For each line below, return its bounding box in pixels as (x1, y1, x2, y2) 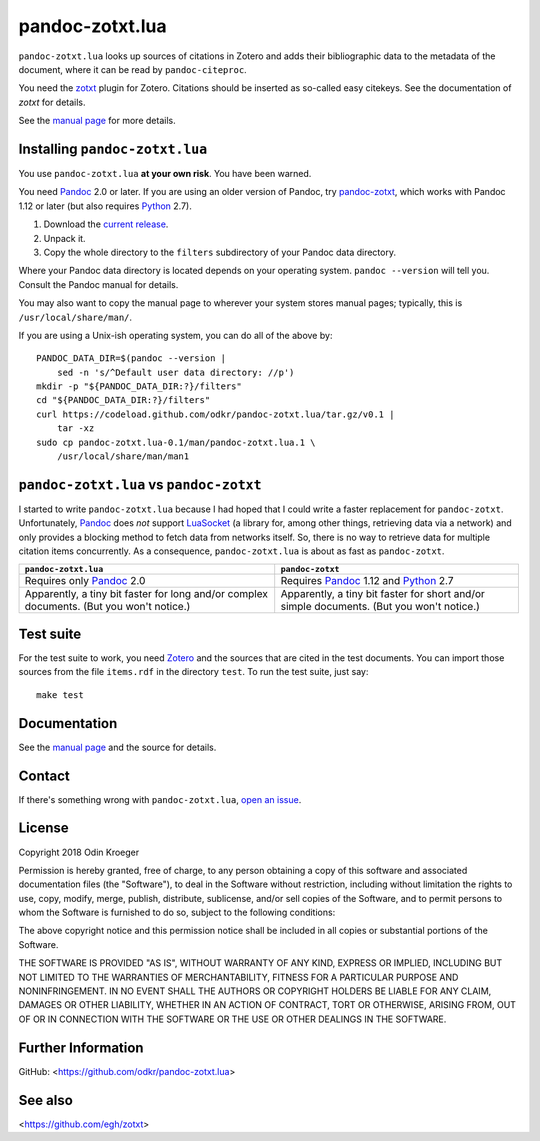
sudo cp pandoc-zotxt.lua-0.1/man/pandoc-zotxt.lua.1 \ (36, 436, 316, 448)
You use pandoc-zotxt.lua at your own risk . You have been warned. (18, 168, 312, 180)
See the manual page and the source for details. (18, 741, 217, 753)
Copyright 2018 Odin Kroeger (18, 846, 140, 858)
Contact (18, 767, 70, 784)
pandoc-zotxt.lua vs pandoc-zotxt (18, 476, 262, 493)
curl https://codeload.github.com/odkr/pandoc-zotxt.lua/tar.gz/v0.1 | (36, 408, 395, 420)
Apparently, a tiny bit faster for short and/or (280, 586, 485, 600)
